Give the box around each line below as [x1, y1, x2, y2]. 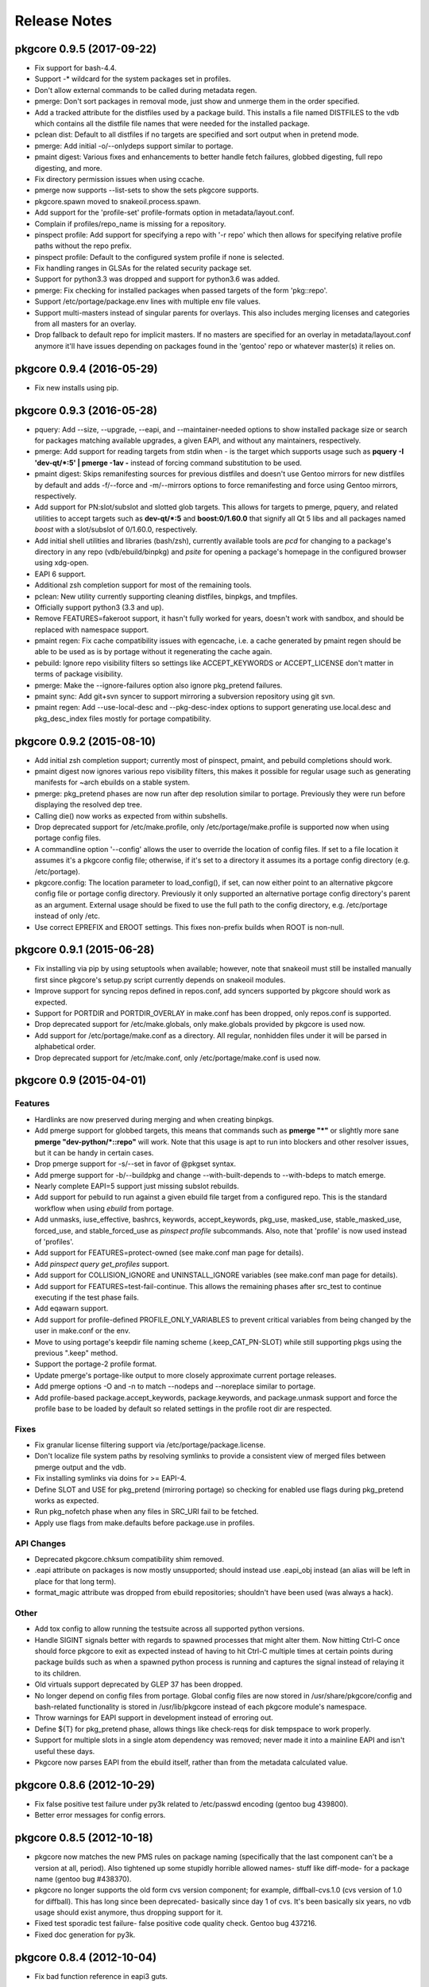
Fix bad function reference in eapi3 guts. [34, 1971, 168, 1981]
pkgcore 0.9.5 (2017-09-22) [14, 42, 157, 56]
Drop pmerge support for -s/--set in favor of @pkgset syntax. [34, 1159, 236, 1168]
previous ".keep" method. [34, 1348, 118, 1358]
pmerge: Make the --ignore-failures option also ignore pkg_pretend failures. [34, 680, 283, 690]
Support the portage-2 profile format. [34, 1359, 157, 1369]
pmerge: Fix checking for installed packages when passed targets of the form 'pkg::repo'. [34, 285, 328, 295]
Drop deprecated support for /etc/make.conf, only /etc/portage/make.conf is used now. [34, 1053, 321, 1063]
